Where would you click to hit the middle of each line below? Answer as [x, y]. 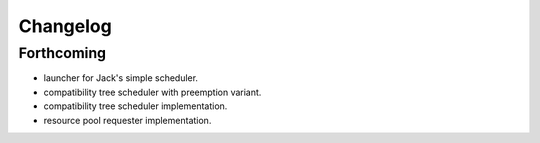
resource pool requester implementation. [127, 120]
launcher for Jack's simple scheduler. [121, 78]
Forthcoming [62, 53]
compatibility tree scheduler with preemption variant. [152, 92]
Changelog [65, 26]
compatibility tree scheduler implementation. [135, 106]
